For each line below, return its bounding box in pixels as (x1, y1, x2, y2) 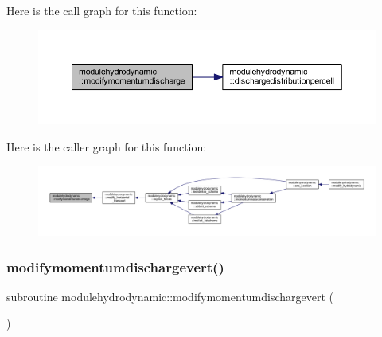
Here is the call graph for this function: (6, 2, 197, 18)
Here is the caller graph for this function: (6, 138, 207, 155)
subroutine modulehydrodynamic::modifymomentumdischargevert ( (6, 288, 334, 304)
